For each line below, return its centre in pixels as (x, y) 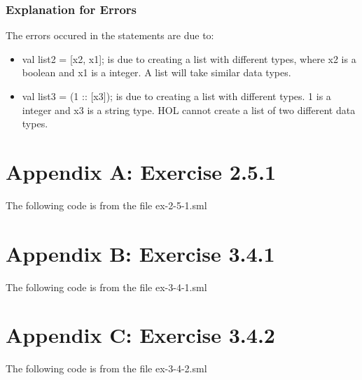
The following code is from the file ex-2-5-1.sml (106, 205)
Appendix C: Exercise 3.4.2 (140, 335)
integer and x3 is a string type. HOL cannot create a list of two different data (189, 110)
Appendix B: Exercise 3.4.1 (140, 253)
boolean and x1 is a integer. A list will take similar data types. (156, 72)
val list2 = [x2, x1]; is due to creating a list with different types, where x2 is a (189, 58)
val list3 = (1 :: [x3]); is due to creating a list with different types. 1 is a (176, 96)
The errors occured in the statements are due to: (110, 35)
